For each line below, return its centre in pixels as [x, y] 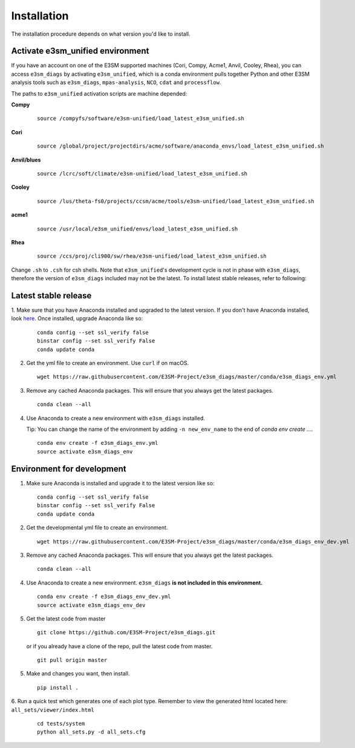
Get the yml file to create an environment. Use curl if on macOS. [108, 363]
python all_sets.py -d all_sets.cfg [91, 732]
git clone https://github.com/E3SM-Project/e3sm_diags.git [126, 633]
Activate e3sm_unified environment [80, 51]
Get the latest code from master [66, 618]
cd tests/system [61, 724]
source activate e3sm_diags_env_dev [91, 605]
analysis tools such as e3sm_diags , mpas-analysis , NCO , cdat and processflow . [116, 82]
